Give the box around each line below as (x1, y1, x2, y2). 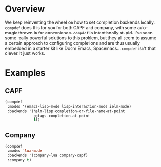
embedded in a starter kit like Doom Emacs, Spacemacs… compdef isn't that (5, 45, 156, 51)
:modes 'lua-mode (7, 149, 42, 153)
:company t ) (7, 157, 32, 162)
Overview (5, 3, 45, 15)
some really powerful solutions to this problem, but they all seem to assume (5, 35, 157, 41)
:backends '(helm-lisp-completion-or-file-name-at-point (7, 108, 125, 114)
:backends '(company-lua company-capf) (7, 153, 89, 158)
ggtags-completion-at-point (33, 113, 90, 118)
